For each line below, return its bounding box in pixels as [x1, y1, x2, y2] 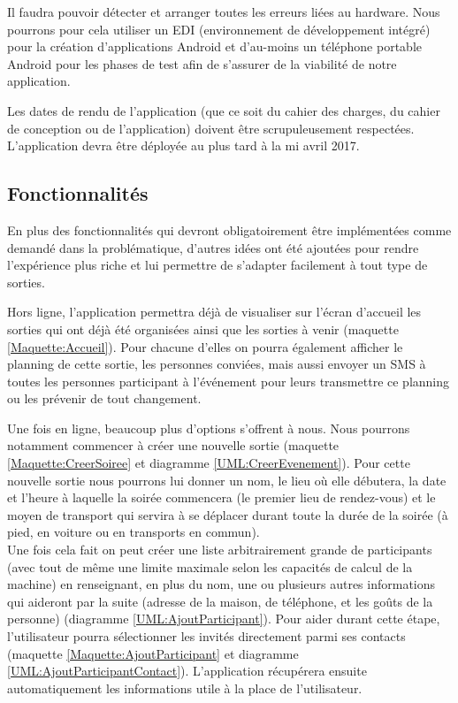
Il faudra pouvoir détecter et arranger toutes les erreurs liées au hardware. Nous [7, 3, 440, 20]
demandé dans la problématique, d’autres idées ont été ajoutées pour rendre [7, 238, 419, 256]
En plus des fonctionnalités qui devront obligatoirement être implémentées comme [7, 220, 452, 239]
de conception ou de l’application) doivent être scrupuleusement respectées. [7, 118, 415, 137]
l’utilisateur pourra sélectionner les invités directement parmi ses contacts [7, 627, 406, 646]
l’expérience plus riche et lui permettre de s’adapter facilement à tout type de [7, 256, 428, 274]
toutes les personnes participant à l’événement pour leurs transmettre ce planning [7, 371, 450, 390]
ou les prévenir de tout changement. [7, 389, 202, 408]
